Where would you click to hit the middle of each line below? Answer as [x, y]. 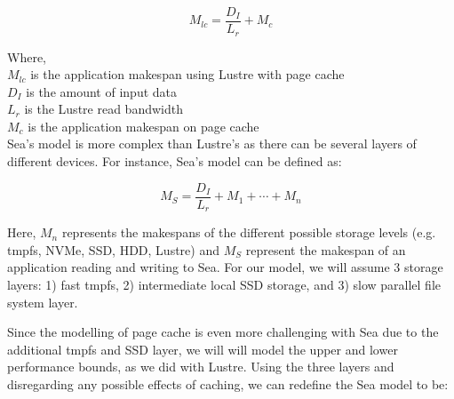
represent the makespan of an [326, 249]
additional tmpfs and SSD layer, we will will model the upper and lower [203, 349]
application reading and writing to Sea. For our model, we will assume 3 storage [225, 267]
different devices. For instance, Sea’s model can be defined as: [175, 161]
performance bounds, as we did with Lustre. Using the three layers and [201, 367]
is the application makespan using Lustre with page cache [187, 74]
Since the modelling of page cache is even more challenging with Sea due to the [223, 332]
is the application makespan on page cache [143, 126]
